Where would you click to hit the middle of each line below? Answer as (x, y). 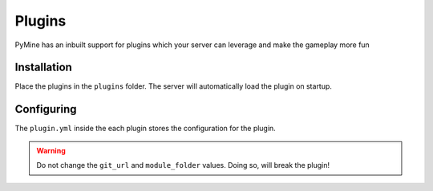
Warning (51, 150)
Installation (43, 68)
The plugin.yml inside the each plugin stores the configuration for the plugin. (145, 129)
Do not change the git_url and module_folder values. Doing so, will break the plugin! (183, 165)
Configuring (46, 109)
